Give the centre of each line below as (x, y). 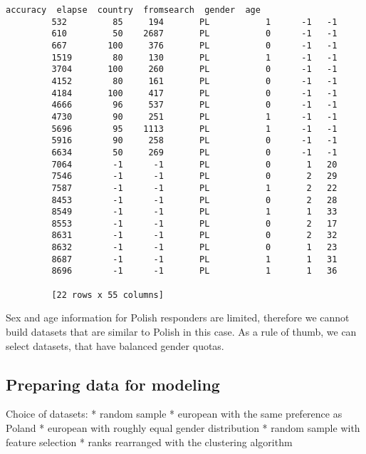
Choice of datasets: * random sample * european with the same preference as (174, 414)
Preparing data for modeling (113, 384)
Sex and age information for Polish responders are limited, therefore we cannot (178, 318)
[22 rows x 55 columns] (108, 295)
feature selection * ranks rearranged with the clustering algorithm (149, 442)
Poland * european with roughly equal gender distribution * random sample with (183, 427)
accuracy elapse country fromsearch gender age (133, 10)
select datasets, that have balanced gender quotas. (115, 345)
